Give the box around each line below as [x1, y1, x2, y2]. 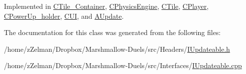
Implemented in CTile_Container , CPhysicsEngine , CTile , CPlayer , [4, 1, 209, 11]
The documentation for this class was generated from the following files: [4, 27, 221, 37]
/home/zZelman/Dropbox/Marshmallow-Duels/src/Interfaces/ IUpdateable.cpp [4, 60, 242, 71]
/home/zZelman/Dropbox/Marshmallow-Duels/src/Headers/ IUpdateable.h [4, 43, 230, 54]
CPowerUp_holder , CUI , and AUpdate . [4, 10, 124, 21]
